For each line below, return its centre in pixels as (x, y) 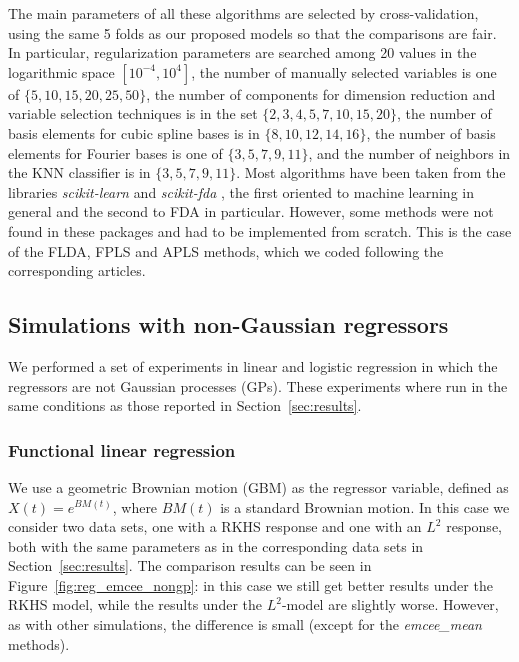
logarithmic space (61, 71)
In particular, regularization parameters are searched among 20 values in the (242, 52)
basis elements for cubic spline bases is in (134, 132)
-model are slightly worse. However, (390, 604)
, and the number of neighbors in (409, 152)
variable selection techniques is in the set (133, 113)
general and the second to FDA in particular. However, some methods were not (251, 211)
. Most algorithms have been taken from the (371, 172)
